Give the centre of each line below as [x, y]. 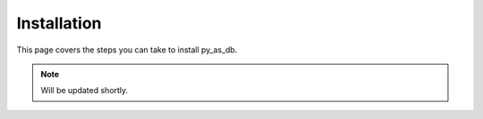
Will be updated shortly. [85, 91]
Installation [59, 23]
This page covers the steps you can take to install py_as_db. [127, 50]
